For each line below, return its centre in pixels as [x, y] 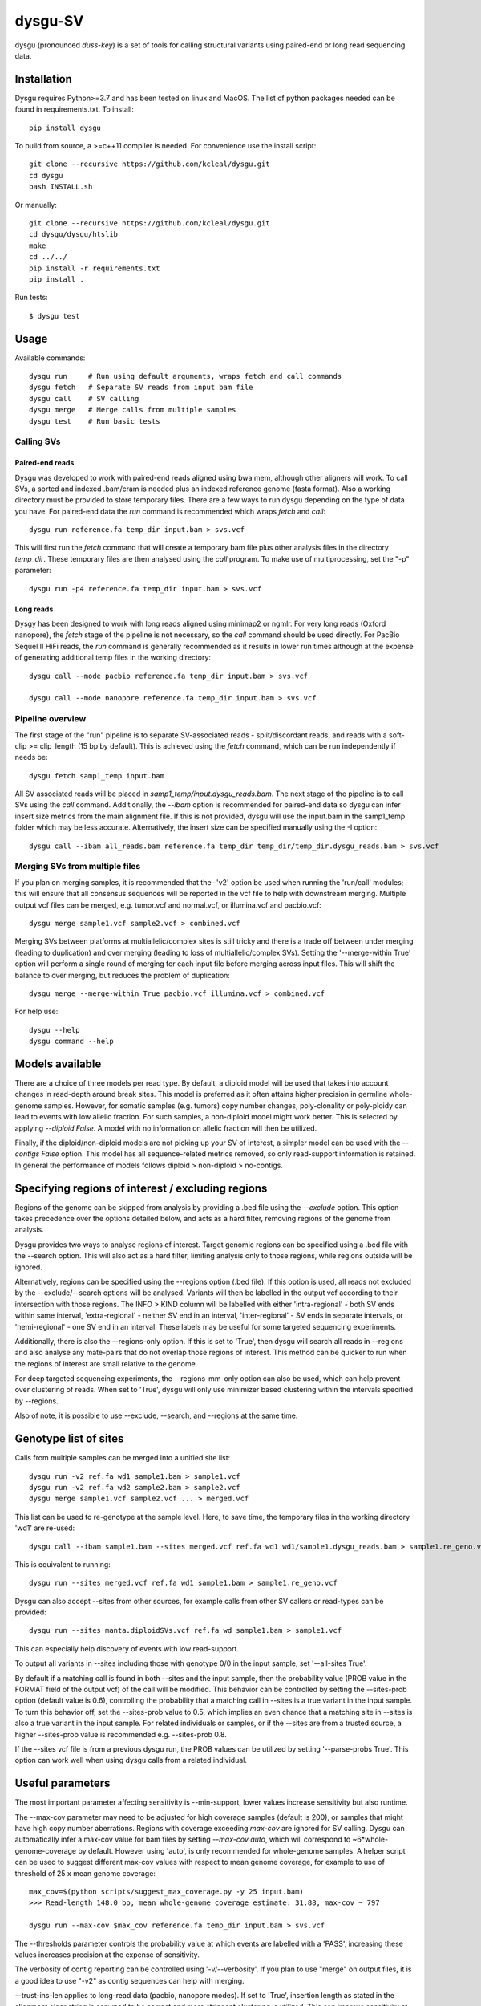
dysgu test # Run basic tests [95, 421]
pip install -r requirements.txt [95, 268]
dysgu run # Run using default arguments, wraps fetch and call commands [186, 376]
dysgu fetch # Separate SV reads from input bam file [141, 388]
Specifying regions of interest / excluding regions [141, 1188]
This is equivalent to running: [63, 1564]
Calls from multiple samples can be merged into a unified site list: [123, 1458]
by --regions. [37, 1401]
